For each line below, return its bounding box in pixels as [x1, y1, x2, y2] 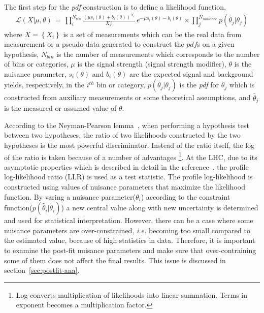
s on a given [197, 39, 235, 49]
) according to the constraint [141, 191, 230, 202]
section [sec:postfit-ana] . [4, 265, 80, 275]
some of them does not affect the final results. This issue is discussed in [4, 255, 226, 265]
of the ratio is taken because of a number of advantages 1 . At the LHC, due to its [4, 150, 257, 162]
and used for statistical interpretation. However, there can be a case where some [4, 215, 253, 226]
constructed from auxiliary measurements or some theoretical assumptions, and [4, 92, 251, 103]
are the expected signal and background [129, 68, 253, 79]
